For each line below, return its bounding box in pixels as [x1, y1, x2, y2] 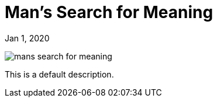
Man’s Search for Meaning [5, 2, 213, 22]
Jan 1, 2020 [5, 33, 50, 43]
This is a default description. [5, 69, 114, 79]
